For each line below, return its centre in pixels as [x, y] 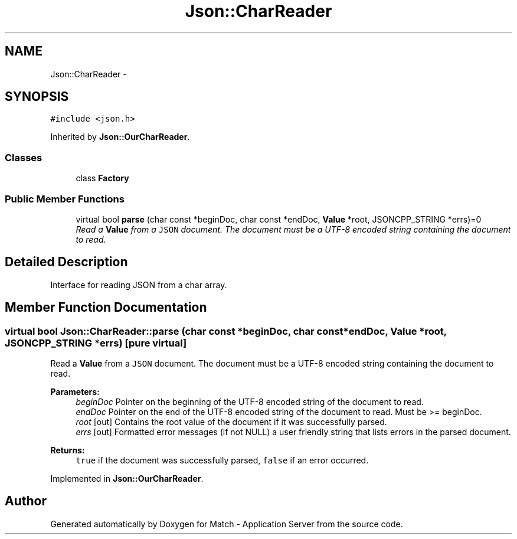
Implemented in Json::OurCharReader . [127, 478]
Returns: [68, 450]
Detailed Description [66, 262]
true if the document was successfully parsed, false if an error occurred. [222, 460]
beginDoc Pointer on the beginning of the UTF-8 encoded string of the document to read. [250, 402]
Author [26, 501]
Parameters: [75, 392]
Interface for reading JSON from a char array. [139, 285]
